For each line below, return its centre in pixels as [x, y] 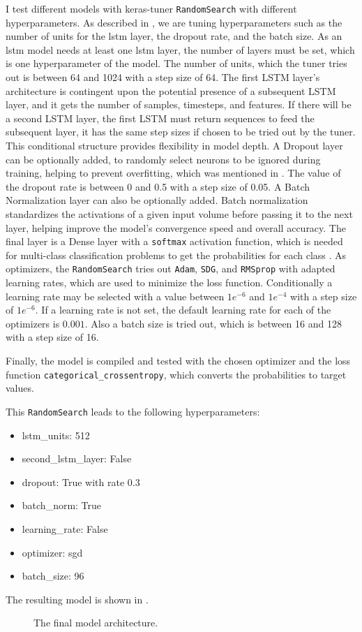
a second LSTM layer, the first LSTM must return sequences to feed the [160, 118]
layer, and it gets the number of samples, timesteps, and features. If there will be [179, 104]
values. [20, 388]
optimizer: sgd [52, 552]
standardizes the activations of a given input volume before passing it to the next [179, 213]
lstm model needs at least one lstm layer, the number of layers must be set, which [180, 49]
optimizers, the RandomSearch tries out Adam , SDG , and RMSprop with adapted [171, 269]
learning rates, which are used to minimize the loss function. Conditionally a [169, 282]
